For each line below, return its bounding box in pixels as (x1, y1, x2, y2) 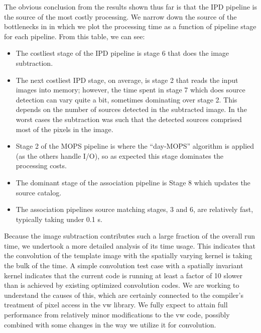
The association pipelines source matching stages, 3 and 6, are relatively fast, (16, 204, 253, 214)
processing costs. (16, 160, 67, 171)
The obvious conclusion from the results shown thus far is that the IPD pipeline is (4, 2, 257, 12)
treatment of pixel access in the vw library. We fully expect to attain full (4, 299, 228, 310)
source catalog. (16, 187, 62, 197)
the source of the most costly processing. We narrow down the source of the (4, 11, 237, 22)
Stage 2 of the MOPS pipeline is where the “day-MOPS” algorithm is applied (16, 141, 254, 151)
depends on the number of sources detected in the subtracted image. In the (16, 104, 247, 115)
